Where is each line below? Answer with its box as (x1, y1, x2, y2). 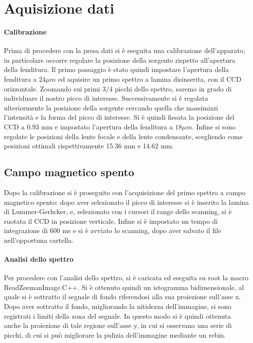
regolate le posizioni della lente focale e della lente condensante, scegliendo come (4, 131, 243, 141)
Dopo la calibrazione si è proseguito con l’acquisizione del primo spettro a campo (4, 187, 246, 197)
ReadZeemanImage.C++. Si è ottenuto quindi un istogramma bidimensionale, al (4, 282, 244, 292)
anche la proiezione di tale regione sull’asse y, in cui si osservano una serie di (4, 320, 232, 330)
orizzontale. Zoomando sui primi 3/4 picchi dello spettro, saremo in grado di (4, 83, 232, 93)
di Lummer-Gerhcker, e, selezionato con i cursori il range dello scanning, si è (4, 206, 232, 217)
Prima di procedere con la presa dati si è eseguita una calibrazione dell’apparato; (4, 45, 245, 55)
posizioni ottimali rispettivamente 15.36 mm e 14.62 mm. (4, 141, 174, 151)
